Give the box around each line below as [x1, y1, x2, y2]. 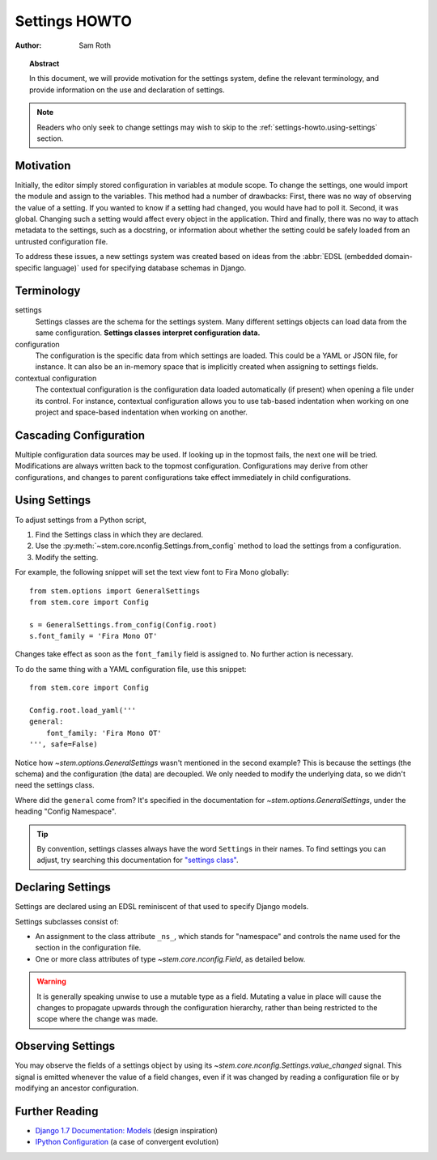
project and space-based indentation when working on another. [35, 407, 248, 417]
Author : [15, 40, 42, 50]
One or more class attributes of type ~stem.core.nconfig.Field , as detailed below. [35, 954, 306, 963]
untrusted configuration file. [15, 236, 108, 246]
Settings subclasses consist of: [15, 916, 119, 926]
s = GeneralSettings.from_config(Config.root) [29, 620, 218, 629]
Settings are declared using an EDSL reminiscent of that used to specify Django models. [15, 902, 309, 911]
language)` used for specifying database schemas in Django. [43, 263, 247, 273]
